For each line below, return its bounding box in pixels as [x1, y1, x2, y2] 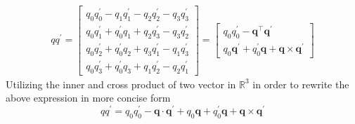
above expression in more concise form [6, 90, 171, 105]
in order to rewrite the [252, 76, 349, 91]
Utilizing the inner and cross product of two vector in [6, 76, 236, 91]
